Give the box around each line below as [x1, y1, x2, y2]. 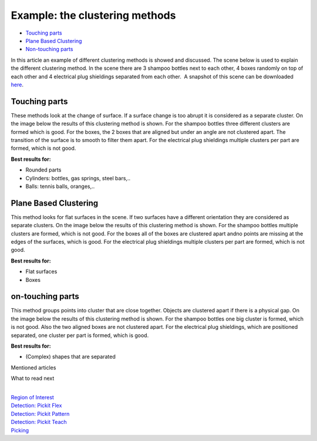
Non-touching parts [25, 46, 73, 53]
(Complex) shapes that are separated [25, 353, 116, 361]
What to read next [11, 375, 55, 382]
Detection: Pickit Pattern [11, 410, 70, 417]
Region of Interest [11, 393, 54, 400]
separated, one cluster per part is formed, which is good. [11, 332, 149, 339]
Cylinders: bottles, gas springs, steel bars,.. [25, 174, 131, 181]
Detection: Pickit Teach [11, 419, 67, 426]
